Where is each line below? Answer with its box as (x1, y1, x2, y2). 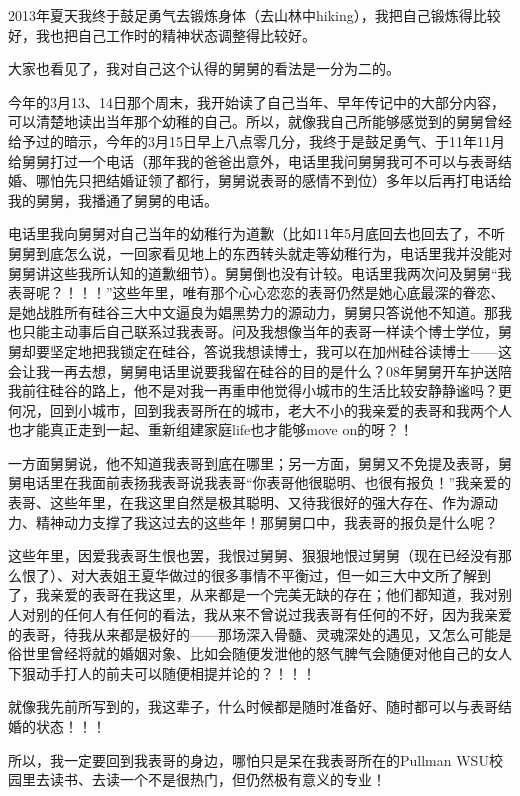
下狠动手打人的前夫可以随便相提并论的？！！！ (8, 662, 316, 683)
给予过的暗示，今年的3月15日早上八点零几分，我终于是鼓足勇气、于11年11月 (8, 130, 505, 151)
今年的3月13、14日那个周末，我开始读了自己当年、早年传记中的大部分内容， (8, 91, 505, 112)
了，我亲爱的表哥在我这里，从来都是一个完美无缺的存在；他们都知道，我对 (8, 584, 498, 605)
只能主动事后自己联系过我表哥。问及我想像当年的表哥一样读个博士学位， (21, 321, 498, 342)
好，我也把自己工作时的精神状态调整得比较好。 (8, 24, 316, 45)
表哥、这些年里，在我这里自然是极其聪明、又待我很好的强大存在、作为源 (8, 492, 484, 513)
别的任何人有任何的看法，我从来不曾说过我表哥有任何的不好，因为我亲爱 (35, 604, 512, 625)
